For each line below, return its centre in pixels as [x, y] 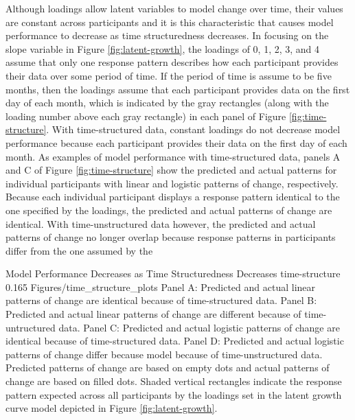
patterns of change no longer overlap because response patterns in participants [171, 237]
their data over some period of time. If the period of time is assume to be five [169, 75]
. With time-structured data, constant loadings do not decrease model [193, 129]
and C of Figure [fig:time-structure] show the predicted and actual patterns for [171, 170]
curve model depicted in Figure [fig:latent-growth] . [112, 408]
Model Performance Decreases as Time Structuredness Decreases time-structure [173, 273]
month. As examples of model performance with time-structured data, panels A [173, 156]
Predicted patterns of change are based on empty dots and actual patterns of [168, 367]
